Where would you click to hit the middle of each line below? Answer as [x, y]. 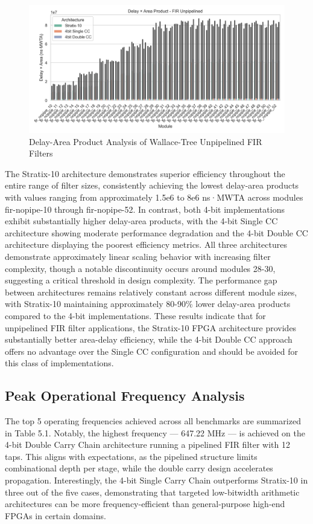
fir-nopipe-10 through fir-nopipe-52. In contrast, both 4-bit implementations [145, 209]
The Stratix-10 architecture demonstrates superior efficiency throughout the [145, 173]
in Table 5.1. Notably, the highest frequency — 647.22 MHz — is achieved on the [155, 432]
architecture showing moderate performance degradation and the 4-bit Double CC [156, 232]
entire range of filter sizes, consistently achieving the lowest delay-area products [152, 185]
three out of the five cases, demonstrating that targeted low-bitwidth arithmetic [152, 492]
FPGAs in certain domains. [55, 515]
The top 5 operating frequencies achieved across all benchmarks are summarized [153, 421]
